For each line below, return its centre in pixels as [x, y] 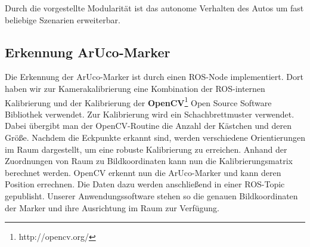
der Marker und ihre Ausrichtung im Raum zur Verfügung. [112, 207]
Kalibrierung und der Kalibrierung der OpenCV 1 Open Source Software [138, 101]
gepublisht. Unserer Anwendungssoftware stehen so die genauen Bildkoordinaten [151, 195]
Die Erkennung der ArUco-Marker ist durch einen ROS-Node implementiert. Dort [154, 77]
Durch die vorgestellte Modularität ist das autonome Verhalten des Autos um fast [154, 8]
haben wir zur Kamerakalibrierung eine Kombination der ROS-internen [135, 88]
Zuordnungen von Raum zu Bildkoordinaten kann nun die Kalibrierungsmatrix [149, 161]
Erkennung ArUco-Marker [88, 52]
